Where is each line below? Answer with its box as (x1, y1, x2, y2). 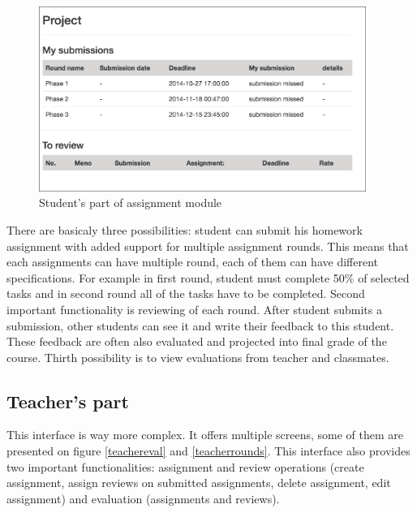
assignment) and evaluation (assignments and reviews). (6, 489, 280, 507)
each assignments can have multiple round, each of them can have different (6, 253, 378, 270)
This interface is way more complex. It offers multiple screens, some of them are (6, 426, 403, 443)
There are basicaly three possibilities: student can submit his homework (6, 221, 363, 238)
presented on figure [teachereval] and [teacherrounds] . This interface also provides (6, 442, 411, 459)
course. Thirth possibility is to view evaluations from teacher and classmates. (6, 348, 389, 365)
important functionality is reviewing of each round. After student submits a (6, 300, 382, 317)
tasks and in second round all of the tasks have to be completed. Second (6, 285, 365, 302)
